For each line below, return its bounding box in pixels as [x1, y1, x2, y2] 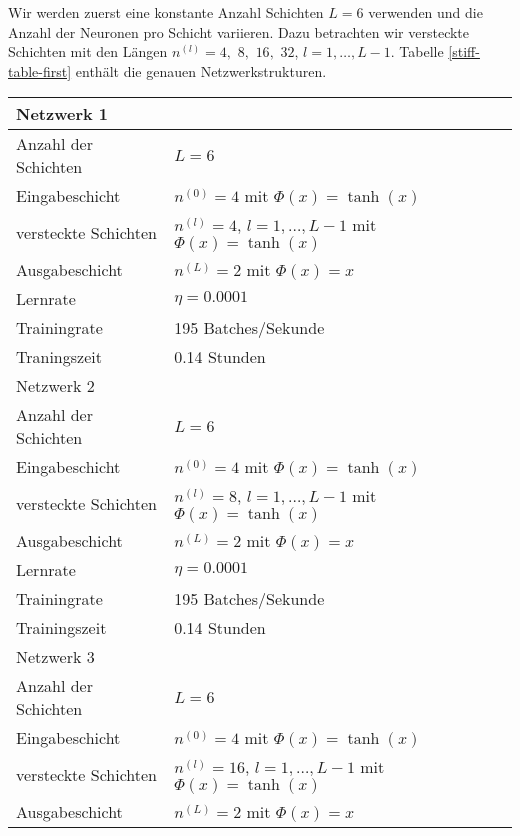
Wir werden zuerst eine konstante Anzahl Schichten [8, 2, 324, 22]
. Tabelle [390, 41, 444, 62]
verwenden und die [368, 2, 483, 22]
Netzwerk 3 [16, 645, 95, 669]
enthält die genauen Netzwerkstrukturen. [75, 60, 327, 81]
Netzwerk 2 [16, 374, 95, 398]
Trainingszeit [16, 616, 107, 640]
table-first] [8, 60, 72, 81]
